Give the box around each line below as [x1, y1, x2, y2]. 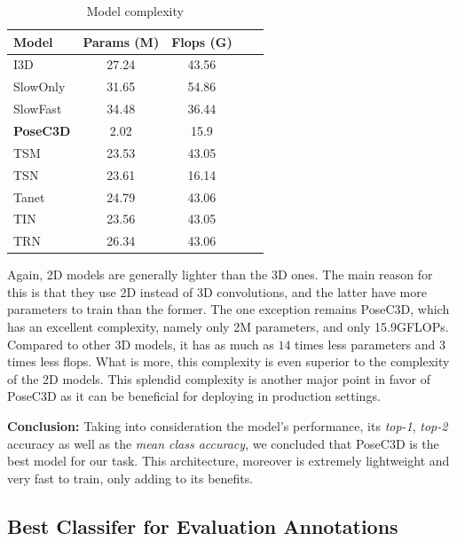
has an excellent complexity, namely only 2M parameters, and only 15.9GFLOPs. [7, 318, 449, 336]
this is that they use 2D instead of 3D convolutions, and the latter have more [7, 282, 427, 301]
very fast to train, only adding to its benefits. [7, 468, 254, 487]
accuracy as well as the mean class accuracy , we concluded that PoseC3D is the [7, 434, 439, 452]
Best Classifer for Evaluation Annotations [7, 512, 398, 539]
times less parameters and [295, 334, 436, 353]
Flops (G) [171, 32, 232, 51]
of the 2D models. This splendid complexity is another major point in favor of [7, 369, 431, 388]
